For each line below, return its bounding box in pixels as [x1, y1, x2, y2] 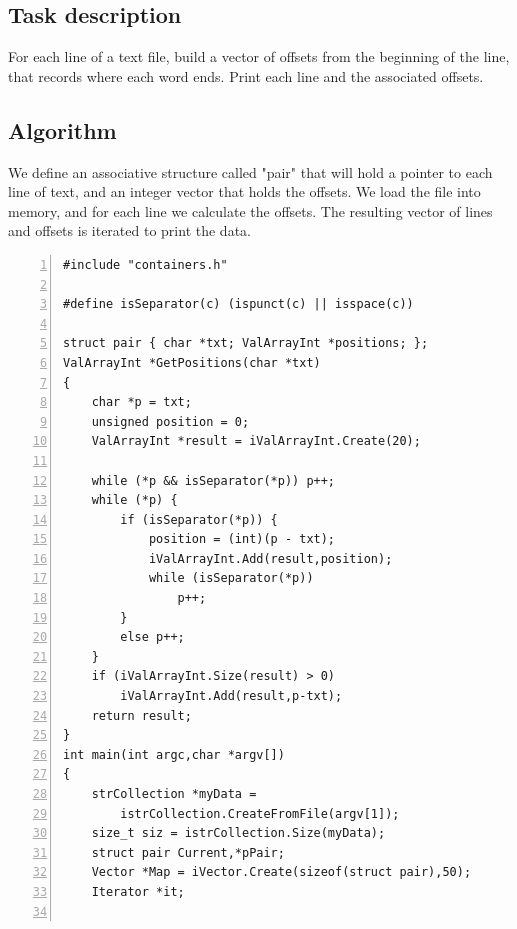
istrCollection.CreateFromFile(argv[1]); [120, 806, 400, 821]
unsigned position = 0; [91, 414, 250, 429]
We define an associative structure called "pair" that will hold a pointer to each [8, 161, 493, 182]
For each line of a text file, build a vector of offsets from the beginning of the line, [8, 46, 510, 67]
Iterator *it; [91, 884, 185, 899]
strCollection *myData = [91, 787, 257, 801]
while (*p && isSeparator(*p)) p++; [91, 473, 336, 488]
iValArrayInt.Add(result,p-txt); [120, 689, 343, 704]
